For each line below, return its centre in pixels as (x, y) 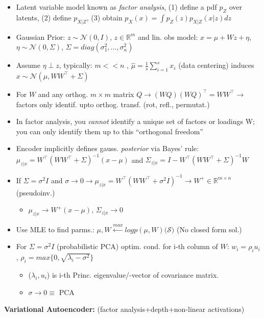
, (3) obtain (104, 17)
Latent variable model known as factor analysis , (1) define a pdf (116, 7)
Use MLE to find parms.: (55, 229)
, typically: (76, 65)
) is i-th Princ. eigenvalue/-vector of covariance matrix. (133, 274)
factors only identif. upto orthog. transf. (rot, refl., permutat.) (113, 104)
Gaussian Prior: (41, 36)
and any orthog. (63, 94)
